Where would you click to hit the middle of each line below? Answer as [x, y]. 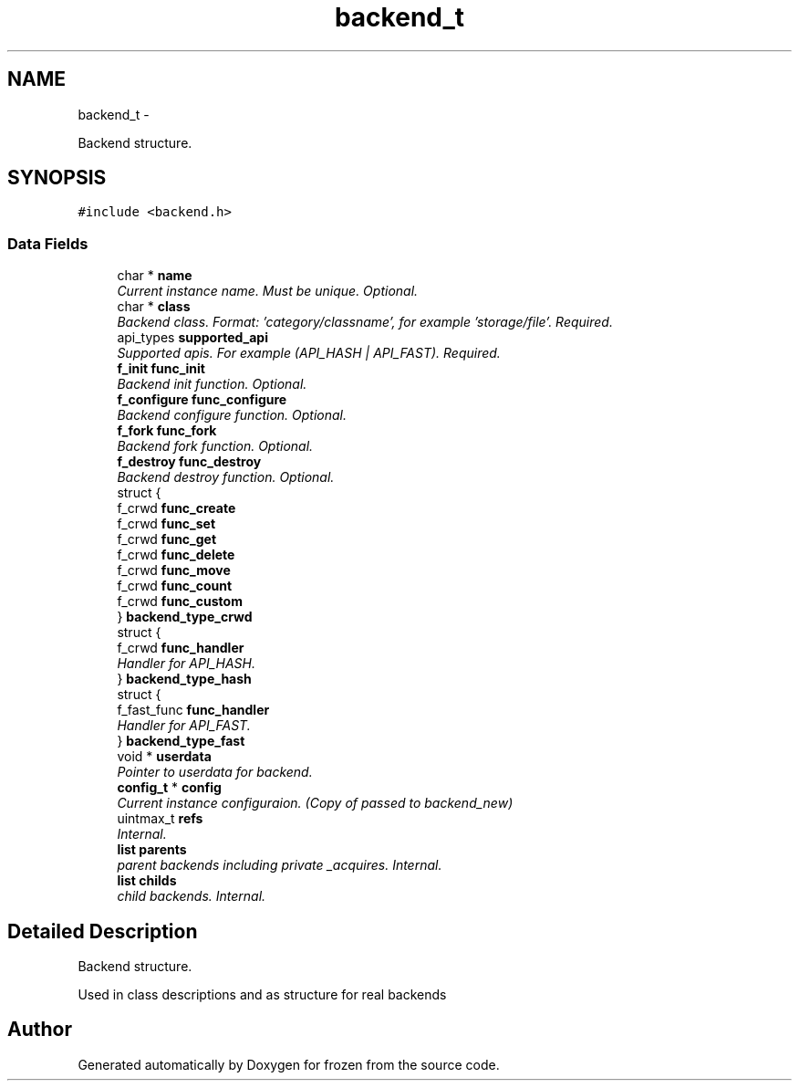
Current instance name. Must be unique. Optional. [268, 291]
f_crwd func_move [174, 570]
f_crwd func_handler [181, 648]
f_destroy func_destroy [189, 462]
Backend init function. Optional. [212, 384]
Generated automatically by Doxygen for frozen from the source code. [289, 1064]
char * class [154, 307]
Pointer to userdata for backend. [215, 772]
